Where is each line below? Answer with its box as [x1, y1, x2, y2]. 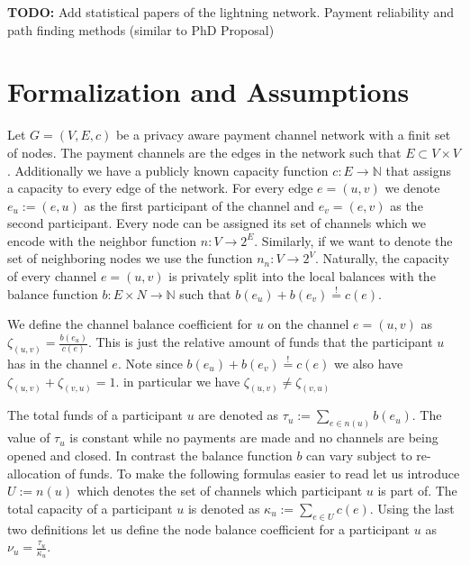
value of [7, 428, 50, 447]
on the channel [267, 314, 349, 333]
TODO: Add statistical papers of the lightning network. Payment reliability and [7, 3, 455, 21]
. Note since [117, 354, 183, 373]
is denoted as [187, 498, 260, 517]
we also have [334, 354, 403, 373]
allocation [7, 463, 61, 482]
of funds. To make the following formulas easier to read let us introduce [65, 463, 460, 482]
